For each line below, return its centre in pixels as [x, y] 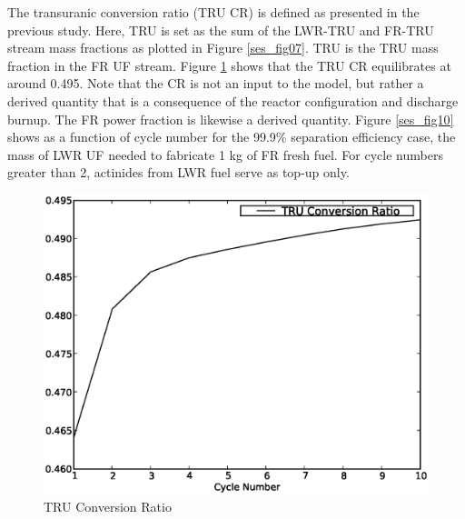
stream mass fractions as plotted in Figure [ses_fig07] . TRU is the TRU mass [223, 48]
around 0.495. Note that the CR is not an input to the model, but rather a [216, 83]
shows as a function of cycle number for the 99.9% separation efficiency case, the [232, 137]
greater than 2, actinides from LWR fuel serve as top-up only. [178, 172]
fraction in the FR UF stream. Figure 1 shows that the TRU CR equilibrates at [229, 65]
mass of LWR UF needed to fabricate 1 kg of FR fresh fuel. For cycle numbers [225, 154]
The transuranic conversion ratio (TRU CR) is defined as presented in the [213, 12]
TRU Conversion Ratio [108, 507]
